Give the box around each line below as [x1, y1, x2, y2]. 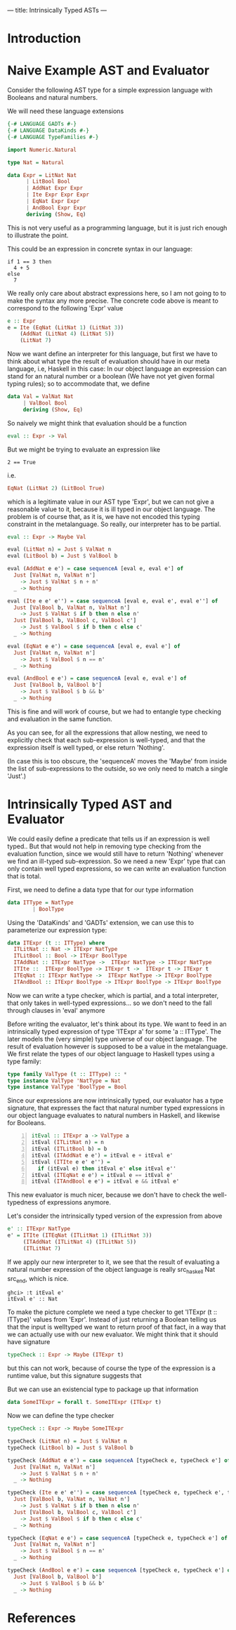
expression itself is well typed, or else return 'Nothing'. [7, 743, 165, 751]
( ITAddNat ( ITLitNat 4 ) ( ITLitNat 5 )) [22, 1239, 137, 1246]
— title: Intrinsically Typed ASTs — [7, 6, 107, 14]
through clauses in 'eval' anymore [7, 1006, 105, 1014]
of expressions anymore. [39, 1198, 111, 1207]
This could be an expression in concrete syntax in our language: [7, 244, 193, 253]
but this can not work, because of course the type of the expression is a [7, 1364, 216, 1372]
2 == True [7, 459, 37, 466]
